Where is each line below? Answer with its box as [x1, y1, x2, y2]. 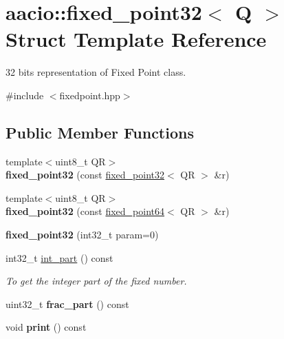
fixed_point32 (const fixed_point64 [6, 204, 165, 218]
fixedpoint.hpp [59, 88, 120, 102]
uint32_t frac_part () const [6, 296, 129, 311]
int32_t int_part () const [6, 250, 113, 265]
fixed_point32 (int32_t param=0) [6, 227, 159, 242]
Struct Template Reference [6, 25, 267, 53]
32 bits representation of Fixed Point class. [6, 65, 186, 79]
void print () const [6, 320, 87, 334]
